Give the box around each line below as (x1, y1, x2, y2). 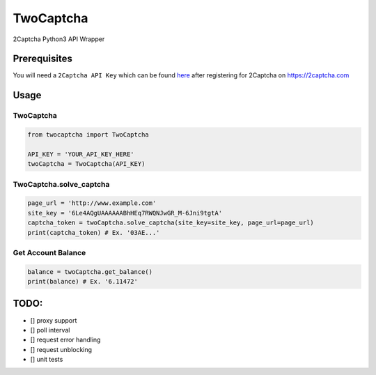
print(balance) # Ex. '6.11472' (27, 277, 139, 286)
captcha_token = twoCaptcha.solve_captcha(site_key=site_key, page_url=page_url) (27, 219, 315, 227)
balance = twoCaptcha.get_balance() (27, 268, 153, 275)
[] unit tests (30, 355, 63, 364)
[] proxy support (30, 316, 77, 324)
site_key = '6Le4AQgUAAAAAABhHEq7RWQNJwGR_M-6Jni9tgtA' (27, 209, 223, 217)
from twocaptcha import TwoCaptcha (27, 131, 149, 139)
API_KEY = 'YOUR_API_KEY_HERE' (27, 150, 135, 158)
